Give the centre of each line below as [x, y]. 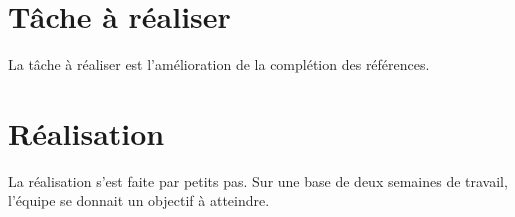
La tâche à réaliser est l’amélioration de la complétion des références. [219, 64]
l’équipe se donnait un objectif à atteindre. [139, 200]
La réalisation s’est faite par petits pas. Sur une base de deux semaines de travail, [258, 180]
